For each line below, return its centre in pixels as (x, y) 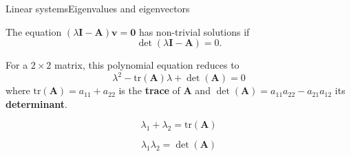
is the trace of (149, 90)
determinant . (36, 103)
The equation (34, 31)
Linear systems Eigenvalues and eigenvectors (98, 8)
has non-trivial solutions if (194, 31)
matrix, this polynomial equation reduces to (147, 65)
